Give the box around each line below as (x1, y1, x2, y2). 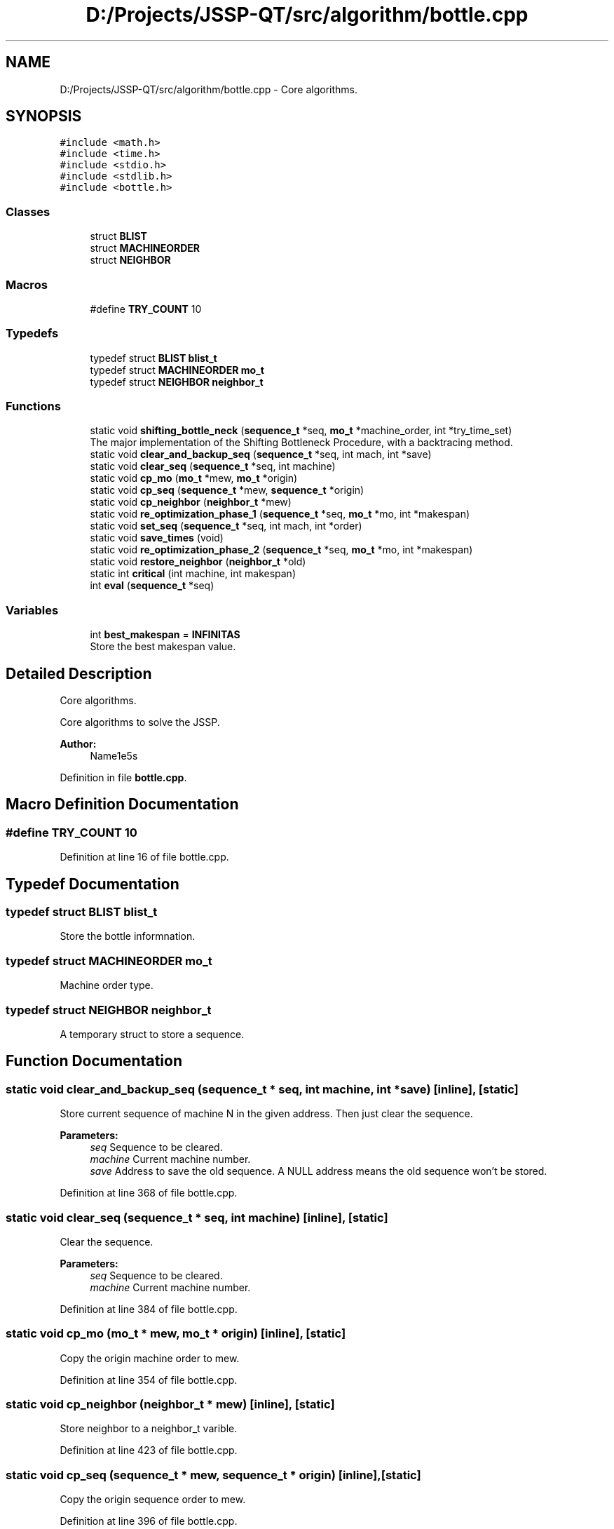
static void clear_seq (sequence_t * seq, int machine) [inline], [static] (6, 1210, 388, 1225)
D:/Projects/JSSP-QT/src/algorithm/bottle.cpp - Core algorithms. (60, 83, 358, 95)
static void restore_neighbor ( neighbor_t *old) (90, 555, 306, 568)
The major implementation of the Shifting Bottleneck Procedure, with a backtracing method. (90, 436, 513, 449)
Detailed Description (6, 664, 152, 682)
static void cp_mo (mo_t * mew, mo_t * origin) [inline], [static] (6, 1326, 346, 1341)
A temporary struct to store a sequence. (60, 1028, 245, 1040)
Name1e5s (90, 750, 138, 762)
